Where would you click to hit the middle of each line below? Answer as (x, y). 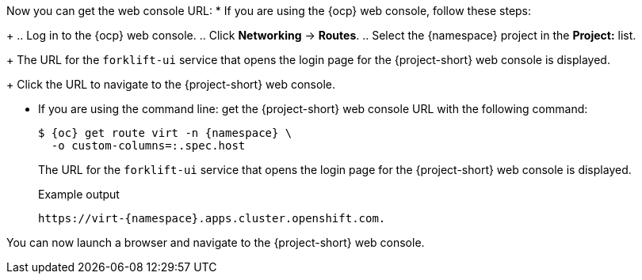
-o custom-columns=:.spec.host (148, 146)
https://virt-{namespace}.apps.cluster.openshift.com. (212, 218)
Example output (79, 194)
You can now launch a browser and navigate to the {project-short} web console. (216, 242)
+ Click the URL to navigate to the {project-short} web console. (171, 84)
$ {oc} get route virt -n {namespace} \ (165, 133)
